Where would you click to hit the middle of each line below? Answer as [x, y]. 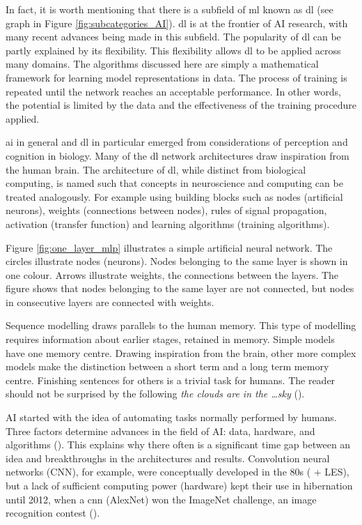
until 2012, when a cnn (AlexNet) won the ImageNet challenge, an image [161, 499]
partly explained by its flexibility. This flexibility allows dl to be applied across [173, 50]
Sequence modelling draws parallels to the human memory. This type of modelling [181, 325]
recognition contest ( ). [53, 513]
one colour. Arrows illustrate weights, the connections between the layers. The [172, 274]
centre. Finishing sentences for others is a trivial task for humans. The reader [171, 380]
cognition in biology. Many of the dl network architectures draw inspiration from [178, 155]
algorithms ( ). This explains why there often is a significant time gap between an [178, 444]
